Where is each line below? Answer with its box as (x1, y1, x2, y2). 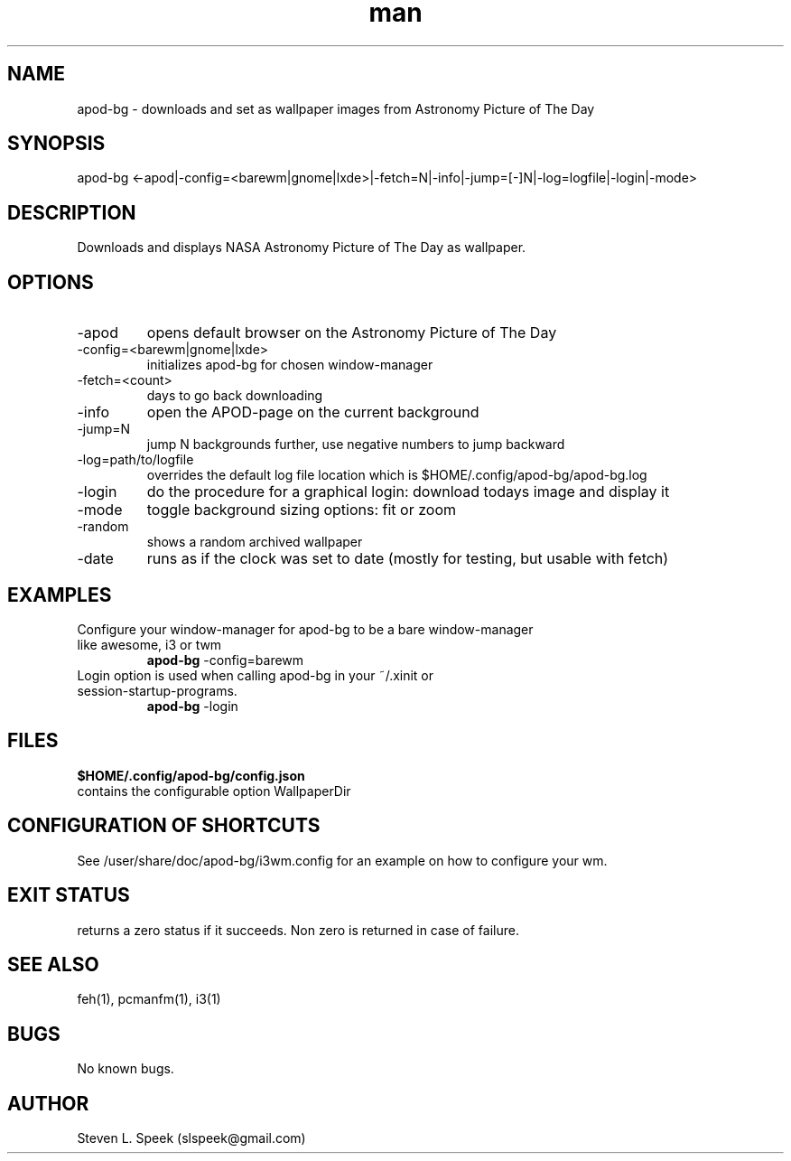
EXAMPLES (7, 583, 112, 606)
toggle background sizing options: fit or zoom (146, 501, 457, 520)
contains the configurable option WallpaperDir (77, 782, 351, 799)
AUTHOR (7, 1091, 89, 1115)
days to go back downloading (146, 388, 323, 404)
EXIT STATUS (7, 884, 130, 907)
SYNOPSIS (7, 132, 106, 155)
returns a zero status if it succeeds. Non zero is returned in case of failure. (77, 922, 519, 938)
